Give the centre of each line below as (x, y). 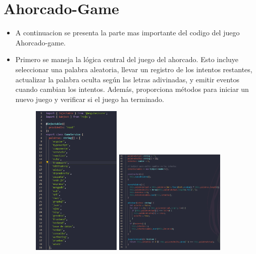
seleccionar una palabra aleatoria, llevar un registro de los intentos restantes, (134, 69)
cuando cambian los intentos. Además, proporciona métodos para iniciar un (132, 89)
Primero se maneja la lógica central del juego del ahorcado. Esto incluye (127, 59)
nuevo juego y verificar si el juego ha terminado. (90, 99)
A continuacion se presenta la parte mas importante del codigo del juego (127, 33)
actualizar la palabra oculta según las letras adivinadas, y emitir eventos (127, 79)
